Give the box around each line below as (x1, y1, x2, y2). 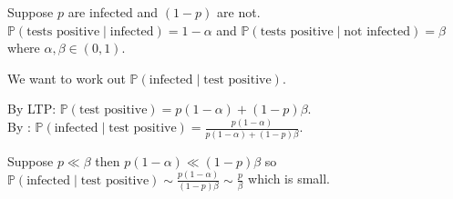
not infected (344, 25, 411, 38)
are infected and (67, 3, 159, 21)
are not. (217, 3, 261, 21)
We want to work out (7, 68, 126, 87)
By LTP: (7, 99, 57, 118)
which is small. (248, 169, 330, 188)
